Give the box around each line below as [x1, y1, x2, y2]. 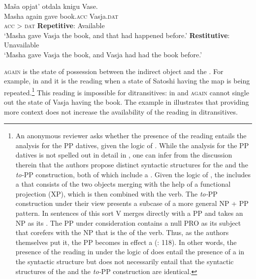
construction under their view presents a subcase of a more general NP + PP [15, 198, 249, 208]
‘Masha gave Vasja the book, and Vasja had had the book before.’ [4, 49, 202, 59]
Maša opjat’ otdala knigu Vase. [4, 1, 98, 11]
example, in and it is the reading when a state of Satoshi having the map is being [4, 76, 250, 86]
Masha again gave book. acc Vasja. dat [4, 10, 119, 21]
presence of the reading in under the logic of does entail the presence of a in [15, 246, 245, 257]
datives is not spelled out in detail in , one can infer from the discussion [15, 150, 232, 160]
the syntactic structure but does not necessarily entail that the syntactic [15, 256, 234, 266]
